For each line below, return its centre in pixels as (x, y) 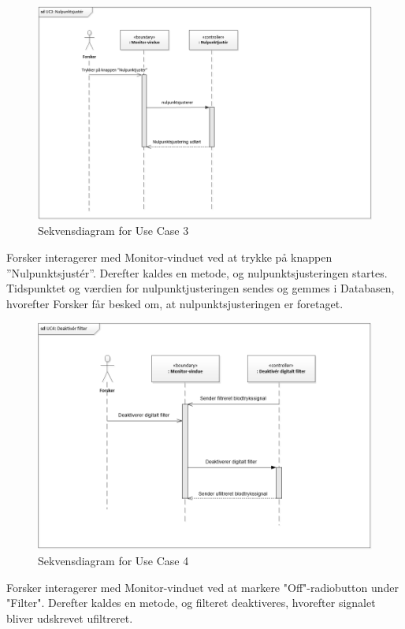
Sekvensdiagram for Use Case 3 (113, 231)
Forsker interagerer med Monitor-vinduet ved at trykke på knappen (169, 257)
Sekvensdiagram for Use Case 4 (113, 560)
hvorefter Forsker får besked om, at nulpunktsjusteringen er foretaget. (175, 303)
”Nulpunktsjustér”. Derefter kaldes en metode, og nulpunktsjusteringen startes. (197, 272)
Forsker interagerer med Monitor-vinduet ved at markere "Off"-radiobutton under (203, 587)
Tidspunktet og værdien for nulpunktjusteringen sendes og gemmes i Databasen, (201, 288)
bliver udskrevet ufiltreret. (70, 618)
